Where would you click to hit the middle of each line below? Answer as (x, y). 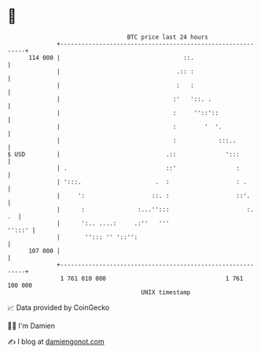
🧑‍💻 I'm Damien (31, 326)
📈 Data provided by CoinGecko (59, 307)
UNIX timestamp (166, 292)
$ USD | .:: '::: (124, 154)
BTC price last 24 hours (168, 37)
